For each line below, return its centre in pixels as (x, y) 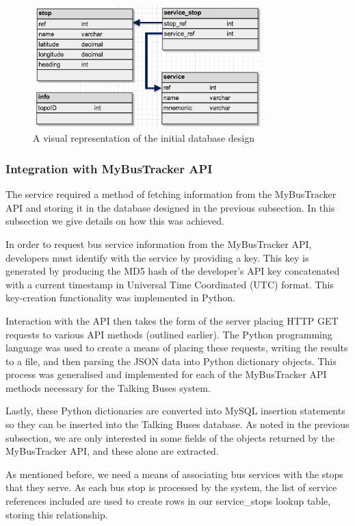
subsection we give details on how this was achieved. (115, 221)
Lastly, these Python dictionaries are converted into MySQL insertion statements (175, 411)
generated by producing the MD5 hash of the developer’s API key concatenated (173, 271)
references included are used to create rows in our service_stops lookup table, (168, 501)
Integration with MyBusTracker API (109, 168)
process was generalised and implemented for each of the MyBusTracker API (166, 374)
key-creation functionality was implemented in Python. (120, 298)
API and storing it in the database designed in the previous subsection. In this (170, 207)
